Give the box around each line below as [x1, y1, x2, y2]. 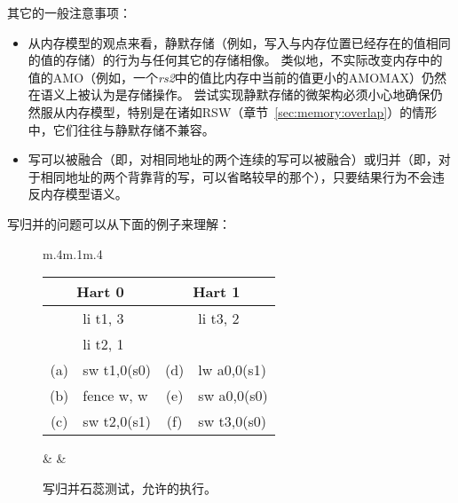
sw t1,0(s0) [83, 359, 151, 381]
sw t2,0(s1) [83, 411, 151, 432]
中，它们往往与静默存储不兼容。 [28, 120, 215, 138]
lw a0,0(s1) [198, 359, 266, 381]
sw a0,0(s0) [198, 385, 268, 406]
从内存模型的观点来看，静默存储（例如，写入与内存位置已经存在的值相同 [28, 33, 451, 51]
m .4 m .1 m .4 [43, 244, 103, 263]
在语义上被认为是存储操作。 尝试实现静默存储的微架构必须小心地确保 [28, 85, 430, 104]
